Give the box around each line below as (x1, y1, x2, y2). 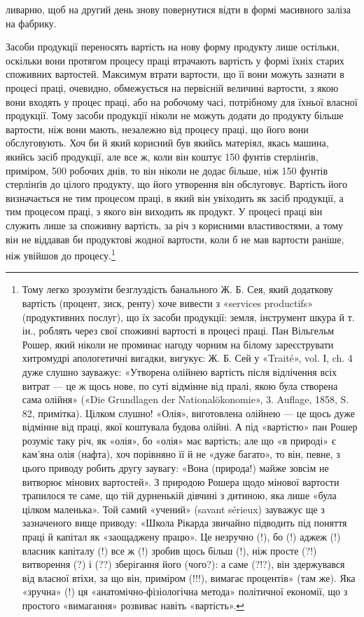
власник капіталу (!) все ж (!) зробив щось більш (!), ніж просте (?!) (22, 543, 317, 557)
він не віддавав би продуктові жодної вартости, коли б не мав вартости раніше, (6, 231, 344, 246)
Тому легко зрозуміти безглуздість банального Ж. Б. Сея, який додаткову (22, 282, 333, 297)
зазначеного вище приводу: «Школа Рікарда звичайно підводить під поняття (22, 515, 347, 530)
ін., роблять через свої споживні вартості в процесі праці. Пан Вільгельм (22, 323, 335, 338)
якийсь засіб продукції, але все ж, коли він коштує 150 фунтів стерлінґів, (6, 149, 318, 163)
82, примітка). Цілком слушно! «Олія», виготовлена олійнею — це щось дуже (22, 405, 356, 420)
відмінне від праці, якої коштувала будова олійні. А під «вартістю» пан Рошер (22, 419, 358, 434)
